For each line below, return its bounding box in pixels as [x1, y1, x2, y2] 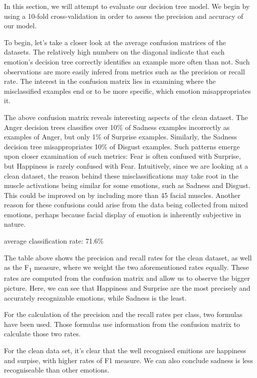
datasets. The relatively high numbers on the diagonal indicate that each [4, 47, 225, 57]
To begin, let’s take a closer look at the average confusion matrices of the [4, 37, 226, 47]
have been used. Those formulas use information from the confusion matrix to [4, 318, 240, 329]
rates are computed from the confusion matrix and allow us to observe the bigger [4, 273, 250, 283]
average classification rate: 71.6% [4, 236, 104, 246]
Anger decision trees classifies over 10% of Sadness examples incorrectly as [4, 122, 230, 132]
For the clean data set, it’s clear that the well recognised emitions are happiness [4, 345, 246, 355]
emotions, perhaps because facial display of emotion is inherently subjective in [4, 209, 241, 219]
